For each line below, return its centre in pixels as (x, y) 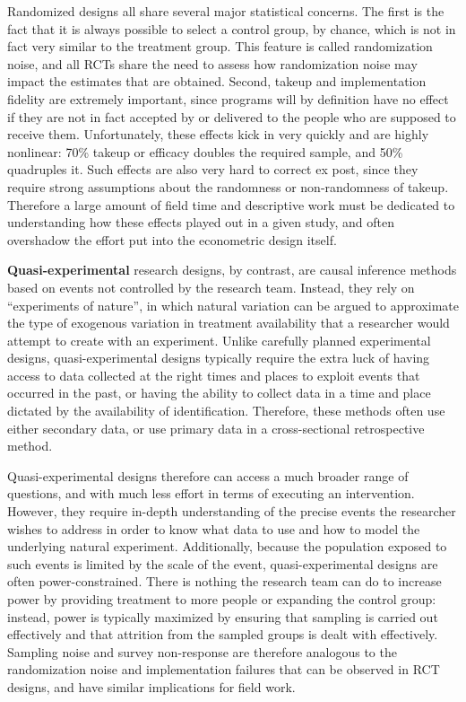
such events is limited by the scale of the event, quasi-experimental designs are (223, 563)
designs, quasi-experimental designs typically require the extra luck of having (219, 358)
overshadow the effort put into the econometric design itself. (172, 239)
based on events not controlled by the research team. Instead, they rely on (211, 287)
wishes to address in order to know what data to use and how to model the (214, 528)
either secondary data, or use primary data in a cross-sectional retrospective (216, 428)
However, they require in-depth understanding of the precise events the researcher (232, 511)
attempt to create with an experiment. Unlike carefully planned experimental (219, 340)
